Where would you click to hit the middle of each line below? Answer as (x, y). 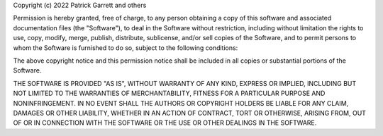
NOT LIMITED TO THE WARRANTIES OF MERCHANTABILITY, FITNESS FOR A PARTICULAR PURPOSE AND (169, 93)
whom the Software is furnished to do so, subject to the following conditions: (126, 48)
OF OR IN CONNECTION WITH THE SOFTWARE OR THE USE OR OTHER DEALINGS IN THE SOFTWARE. (165, 123)
